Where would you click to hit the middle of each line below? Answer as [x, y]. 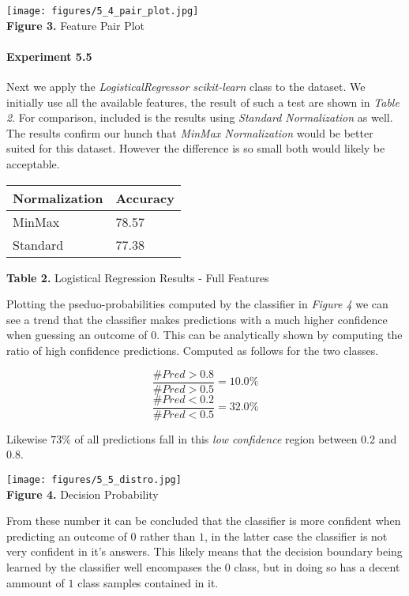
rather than [168, 536]
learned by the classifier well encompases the [114, 566]
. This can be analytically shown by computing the [280, 335]
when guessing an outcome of [77, 335]
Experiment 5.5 [49, 56]
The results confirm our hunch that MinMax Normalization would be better [190, 132]
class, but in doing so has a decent [317, 566]
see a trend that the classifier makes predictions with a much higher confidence [197, 319]
